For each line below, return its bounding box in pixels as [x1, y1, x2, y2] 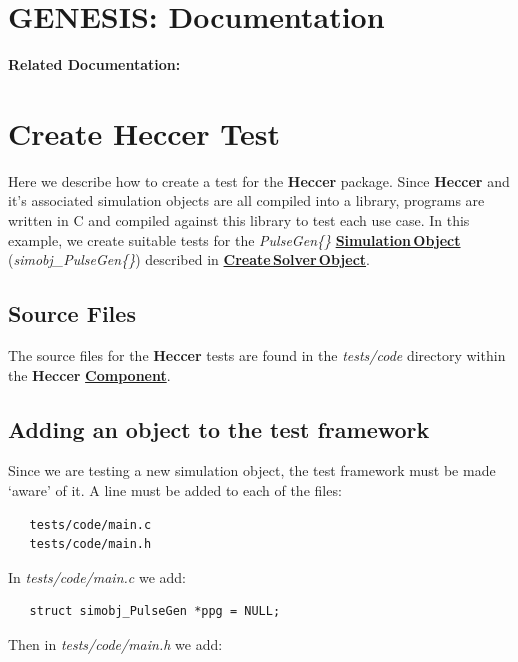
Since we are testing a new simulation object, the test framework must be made [8, 460, 496, 481]
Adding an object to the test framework [8, 413, 430, 444]
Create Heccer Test [8, 112, 280, 153]
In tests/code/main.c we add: [8, 566, 186, 587]
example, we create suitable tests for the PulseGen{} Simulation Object [8, 229, 461, 250]
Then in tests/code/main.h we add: [8, 633, 223, 654]
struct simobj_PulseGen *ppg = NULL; [29, 604, 281, 619]
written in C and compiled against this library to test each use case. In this [8, 210, 470, 231]
